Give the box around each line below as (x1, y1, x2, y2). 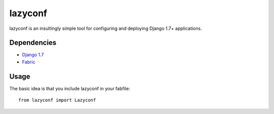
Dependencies (9, 39, 57, 47)
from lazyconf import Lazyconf (18, 97, 96, 103)
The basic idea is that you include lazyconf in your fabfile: (9, 85, 130, 91)
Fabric (22, 59, 36, 65)
